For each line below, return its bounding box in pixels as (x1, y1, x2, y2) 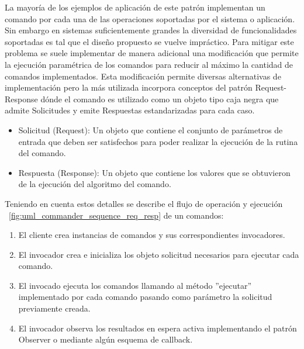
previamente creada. (18, 302, 91, 315)
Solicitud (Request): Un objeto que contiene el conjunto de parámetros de (18, 123, 283, 136)
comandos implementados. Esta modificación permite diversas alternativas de (5, 70, 281, 82)
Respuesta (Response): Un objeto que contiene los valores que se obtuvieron (18, 166, 291, 178)
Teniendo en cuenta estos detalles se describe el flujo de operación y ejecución (5, 197, 283, 209)
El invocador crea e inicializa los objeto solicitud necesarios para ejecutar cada (18, 248, 299, 260)
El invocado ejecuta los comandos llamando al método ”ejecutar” (18, 279, 251, 291)
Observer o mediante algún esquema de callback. (18, 333, 193, 345)
